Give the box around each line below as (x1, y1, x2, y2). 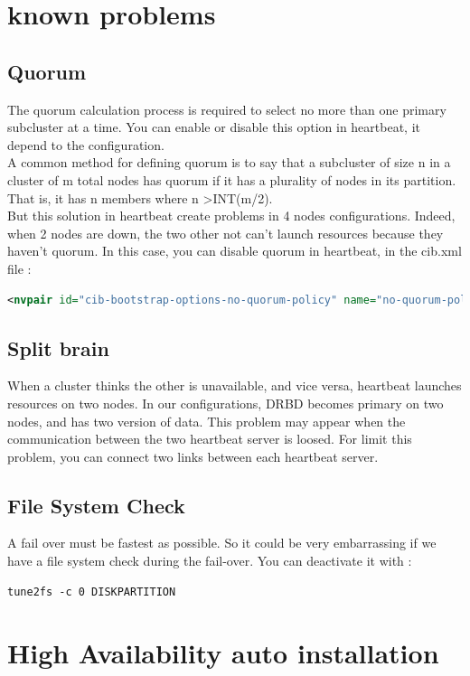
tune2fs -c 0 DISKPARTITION (7, 585, 176, 598)
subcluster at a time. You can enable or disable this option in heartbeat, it (7, 117, 421, 136)
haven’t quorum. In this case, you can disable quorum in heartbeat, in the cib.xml (7, 241, 462, 260)
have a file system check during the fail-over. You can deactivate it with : (7, 551, 412, 570)
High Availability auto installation (7, 634, 439, 671)
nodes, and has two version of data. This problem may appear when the (7, 411, 406, 430)
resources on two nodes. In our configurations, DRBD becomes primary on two (7, 393, 444, 412)
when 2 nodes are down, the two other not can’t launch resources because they (7, 223, 444, 242)
